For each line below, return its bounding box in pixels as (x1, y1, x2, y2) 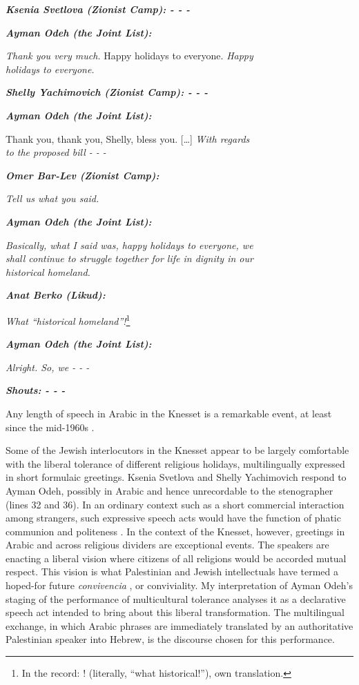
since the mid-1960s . (6, 419, 95, 434)
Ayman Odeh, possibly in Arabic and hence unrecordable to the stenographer (6, 483, 333, 497)
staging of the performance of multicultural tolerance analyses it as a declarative (6, 591, 346, 606)
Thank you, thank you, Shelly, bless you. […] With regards (6, 131, 250, 146)
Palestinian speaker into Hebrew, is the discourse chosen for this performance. (6, 632, 335, 646)
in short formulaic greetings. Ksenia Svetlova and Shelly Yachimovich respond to (6, 470, 347, 484)
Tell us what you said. (6, 191, 99, 206)
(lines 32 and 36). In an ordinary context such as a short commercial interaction (6, 497, 345, 511)
